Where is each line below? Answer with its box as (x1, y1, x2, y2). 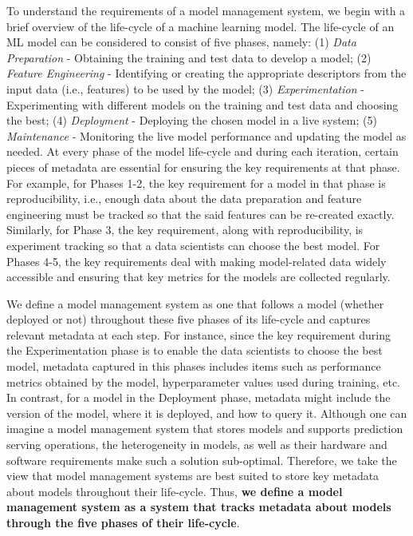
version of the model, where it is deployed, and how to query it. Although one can (6, 404, 407, 421)
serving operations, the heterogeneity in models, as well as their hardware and (6, 436, 387, 453)
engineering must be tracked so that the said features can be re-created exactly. (6, 205, 395, 222)
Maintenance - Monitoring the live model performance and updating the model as (6, 127, 407, 144)
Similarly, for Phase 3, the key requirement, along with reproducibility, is (6, 221, 364, 238)
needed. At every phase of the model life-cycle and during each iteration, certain (6, 143, 399, 160)
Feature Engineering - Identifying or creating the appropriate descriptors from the (6, 65, 407, 81)
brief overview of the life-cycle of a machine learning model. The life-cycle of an (6, 18, 395, 34)
